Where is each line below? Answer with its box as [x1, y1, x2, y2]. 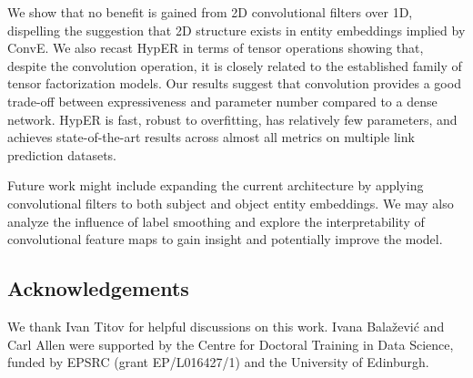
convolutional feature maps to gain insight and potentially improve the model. [7, 230, 443, 249]
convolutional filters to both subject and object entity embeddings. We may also [7, 193, 454, 212]
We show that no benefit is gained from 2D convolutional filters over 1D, [7, 3, 413, 21]
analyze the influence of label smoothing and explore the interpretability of [7, 211, 425, 230]
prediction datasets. [7, 145, 116, 164]
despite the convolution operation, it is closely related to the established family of [7, 56, 462, 75]
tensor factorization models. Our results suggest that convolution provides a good [7, 74, 461, 93]
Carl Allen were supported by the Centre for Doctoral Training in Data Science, [7, 334, 454, 353]
